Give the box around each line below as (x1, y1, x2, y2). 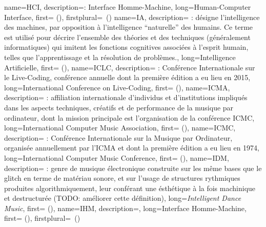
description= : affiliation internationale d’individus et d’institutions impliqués (4, 92, 248, 103)
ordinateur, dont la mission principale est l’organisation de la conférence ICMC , (4, 112, 255, 123)
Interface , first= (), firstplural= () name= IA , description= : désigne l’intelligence (4, 11, 260, 22)
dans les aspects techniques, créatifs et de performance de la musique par (4, 102, 234, 112)
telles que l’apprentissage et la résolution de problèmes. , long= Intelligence (4, 51, 236, 62)
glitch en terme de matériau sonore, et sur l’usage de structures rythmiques (4, 173, 240, 183)
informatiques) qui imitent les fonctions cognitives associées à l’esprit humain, (4, 42, 249, 52)
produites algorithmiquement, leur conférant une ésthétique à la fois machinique (4, 182, 256, 193)
